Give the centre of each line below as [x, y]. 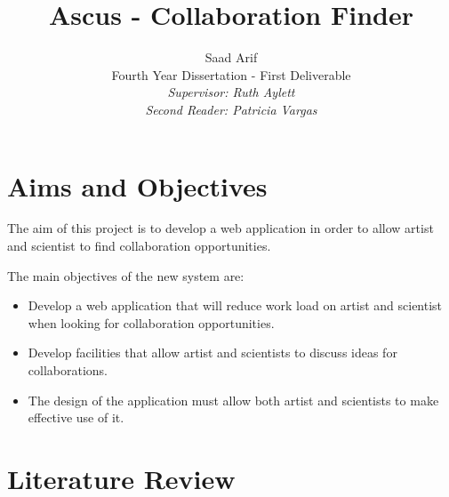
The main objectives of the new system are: [126, 275]
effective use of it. [76, 417]
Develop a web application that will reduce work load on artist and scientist [235, 305]
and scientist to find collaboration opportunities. [139, 246]
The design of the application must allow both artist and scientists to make [233, 400]
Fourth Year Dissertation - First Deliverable [231, 74]
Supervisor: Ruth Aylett [231, 92]
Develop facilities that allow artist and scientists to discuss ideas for [212, 353]
